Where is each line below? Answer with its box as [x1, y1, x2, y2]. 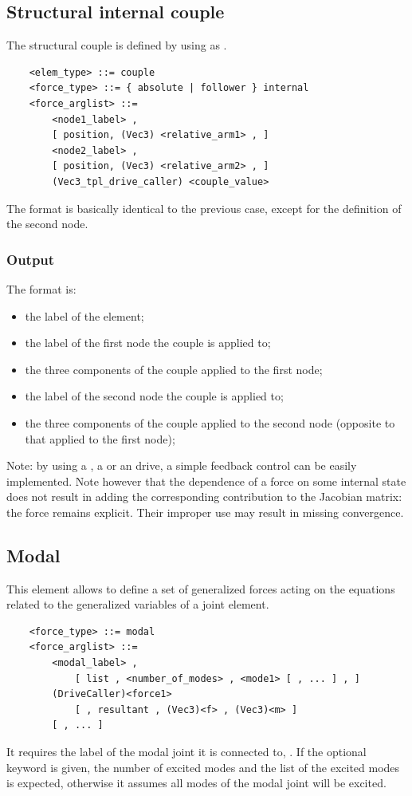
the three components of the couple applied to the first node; [25, 361, 323, 377]
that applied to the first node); [25, 430, 175, 447]
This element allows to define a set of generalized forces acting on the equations [6, 580, 395, 597]
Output [6, 249, 55, 269]
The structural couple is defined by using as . [6, 37, 227, 53]
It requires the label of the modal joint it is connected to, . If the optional [6, 743, 367, 760]
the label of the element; [25, 307, 144, 324]
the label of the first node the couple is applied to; [25, 334, 271, 351]
